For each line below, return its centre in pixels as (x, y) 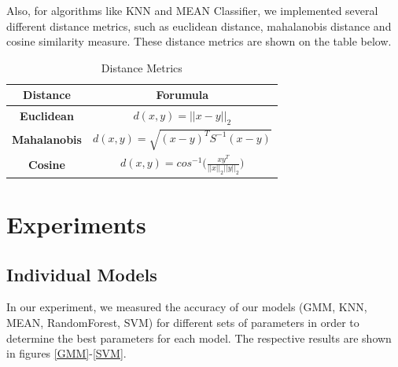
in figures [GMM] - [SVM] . (66, 353)
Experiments (76, 224)
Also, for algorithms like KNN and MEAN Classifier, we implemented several (192, 10)
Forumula (182, 95)
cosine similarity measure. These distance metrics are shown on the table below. (199, 41)
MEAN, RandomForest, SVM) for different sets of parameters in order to (183, 322)
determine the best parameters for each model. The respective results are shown (199, 338)
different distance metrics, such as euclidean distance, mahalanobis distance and (199, 26)
